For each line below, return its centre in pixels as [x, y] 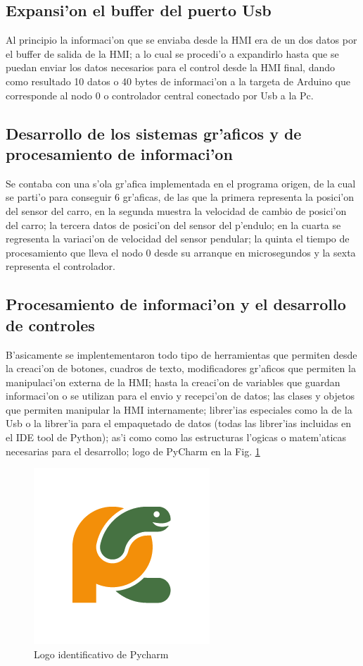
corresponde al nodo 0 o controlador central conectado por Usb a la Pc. [160, 95]
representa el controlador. [60, 266]
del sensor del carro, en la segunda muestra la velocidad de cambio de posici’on [176, 210]
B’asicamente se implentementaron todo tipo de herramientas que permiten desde [181, 354]
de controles [50, 325]
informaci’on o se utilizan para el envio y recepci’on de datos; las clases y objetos [180, 396]
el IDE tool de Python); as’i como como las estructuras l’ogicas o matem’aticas [176, 437]
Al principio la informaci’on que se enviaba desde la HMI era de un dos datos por [181, 40]
